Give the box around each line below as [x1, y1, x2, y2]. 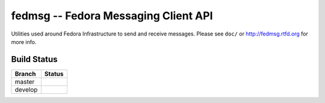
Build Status [11, 54, 58, 64]
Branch [14, 69, 36, 78]
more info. [11, 38, 37, 45]
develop [14, 85, 38, 93]
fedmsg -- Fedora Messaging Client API [11, 9, 213, 22]
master [14, 77, 35, 86]
